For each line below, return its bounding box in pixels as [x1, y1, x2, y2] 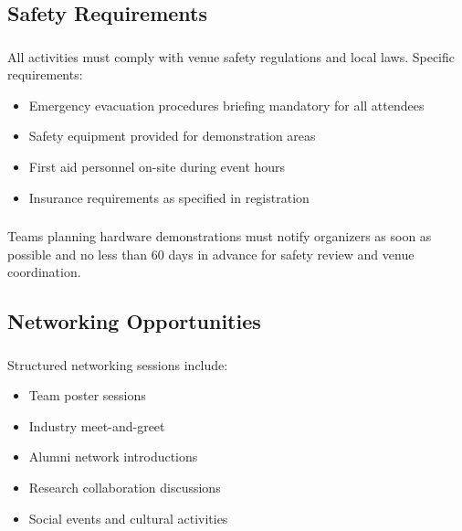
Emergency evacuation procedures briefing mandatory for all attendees [28, 95, 425, 114]
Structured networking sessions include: [7, 355, 228, 374]
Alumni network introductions [28, 447, 198, 466]
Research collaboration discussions [28, 478, 221, 497]
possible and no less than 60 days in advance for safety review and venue [7, 244, 415, 263]
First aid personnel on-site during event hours [28, 157, 286, 176]
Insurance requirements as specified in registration [28, 187, 310, 207]
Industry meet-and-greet [28, 416, 165, 435]
